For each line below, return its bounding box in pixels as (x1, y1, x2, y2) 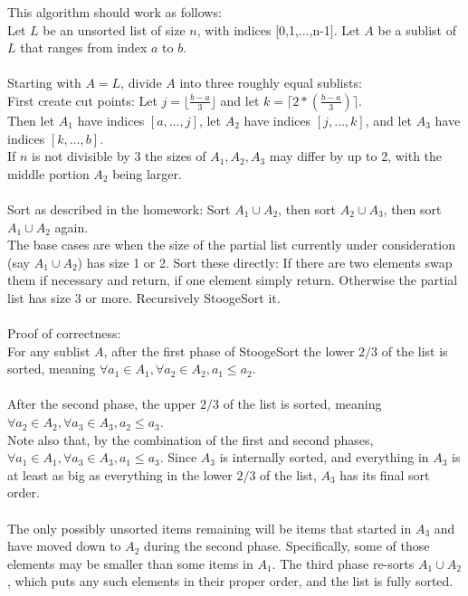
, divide (120, 73, 162, 92)
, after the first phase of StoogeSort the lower (103, 341, 355, 360)
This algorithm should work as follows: (7, 3, 222, 21)
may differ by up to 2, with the (269, 147, 443, 166)
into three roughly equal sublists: (179, 73, 362, 92)
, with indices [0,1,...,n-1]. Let (196, 20, 360, 39)
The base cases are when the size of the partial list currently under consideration (7, 235, 455, 254)
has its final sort (339, 465, 430, 484)
